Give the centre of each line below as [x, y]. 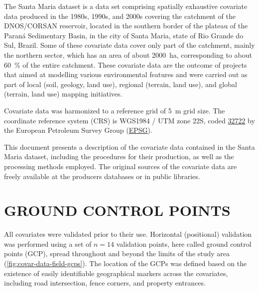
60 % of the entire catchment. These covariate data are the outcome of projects [126, 64]
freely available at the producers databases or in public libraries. [102, 176]
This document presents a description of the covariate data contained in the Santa [129, 146]
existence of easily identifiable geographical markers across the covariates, [116, 273]
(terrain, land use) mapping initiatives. [63, 94]
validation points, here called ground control [184, 243]
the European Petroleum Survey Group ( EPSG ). [78, 130]
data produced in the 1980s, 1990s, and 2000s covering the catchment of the [120, 16]
